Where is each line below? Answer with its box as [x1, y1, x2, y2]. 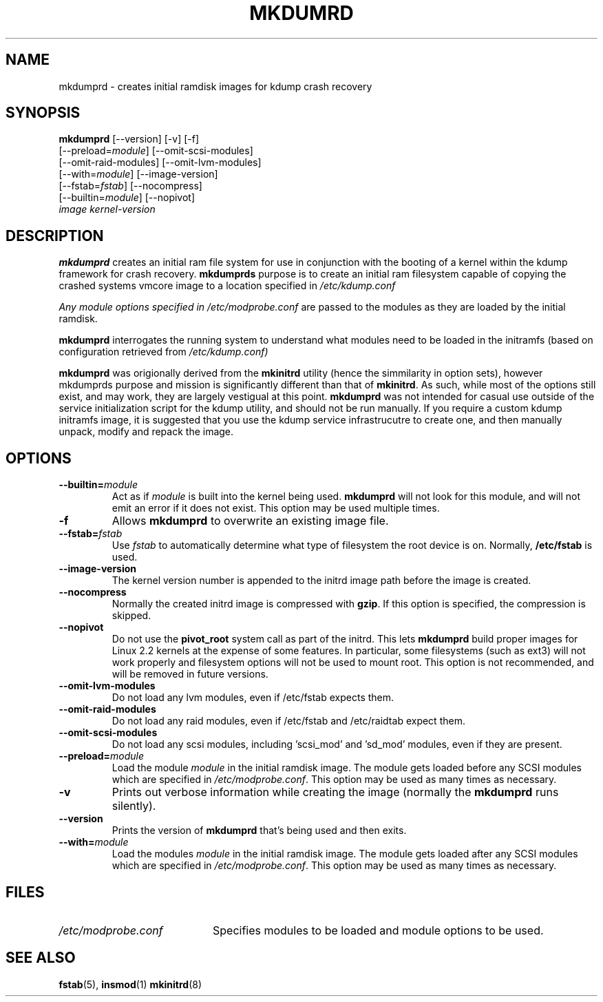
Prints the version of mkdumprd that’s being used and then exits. [112, 824, 407, 837]
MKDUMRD [249, 1, 354, 25]
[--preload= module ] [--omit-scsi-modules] [59, 145, 253, 157]
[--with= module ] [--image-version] [59, 168, 218, 180]
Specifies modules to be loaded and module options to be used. [212, 923, 544, 937]
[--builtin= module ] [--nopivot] [59, 191, 195, 204]
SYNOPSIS [6, 104, 81, 122]
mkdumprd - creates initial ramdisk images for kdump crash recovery [59, 80, 372, 92]
